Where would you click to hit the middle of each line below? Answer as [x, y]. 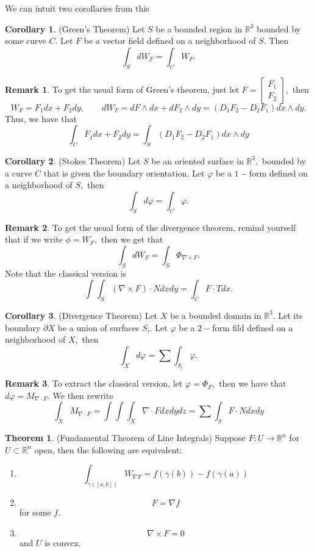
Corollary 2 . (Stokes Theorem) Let [73, 160]
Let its [291, 315]
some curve [26, 41]
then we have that [253, 383]
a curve [19, 173]
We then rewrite [83, 395]
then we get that [132, 239]
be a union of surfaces [98, 327]
